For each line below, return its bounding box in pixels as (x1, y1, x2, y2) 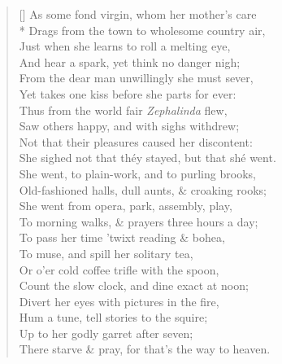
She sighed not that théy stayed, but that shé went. (19, 149, 276, 166)
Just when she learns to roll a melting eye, (19, 37, 231, 55)
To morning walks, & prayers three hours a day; (19, 213, 258, 230)
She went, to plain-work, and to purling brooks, (19, 164, 256, 182)
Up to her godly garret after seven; (19, 324, 193, 341)
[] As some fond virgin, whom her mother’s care (19, 6, 257, 22)
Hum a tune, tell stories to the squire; (19, 309, 208, 326)
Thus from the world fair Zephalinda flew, (19, 101, 228, 118)
